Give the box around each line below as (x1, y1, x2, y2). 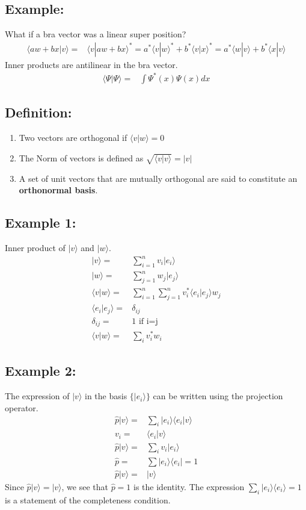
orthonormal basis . (19, 184, 98, 196)
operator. (5, 401, 38, 414)
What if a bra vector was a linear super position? (5, 28, 186, 40)
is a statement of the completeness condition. (5, 493, 171, 506)
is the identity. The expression (133, 480, 245, 493)
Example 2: (5, 361, 76, 380)
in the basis (85, 390, 127, 402)
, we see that (61, 480, 108, 493)
